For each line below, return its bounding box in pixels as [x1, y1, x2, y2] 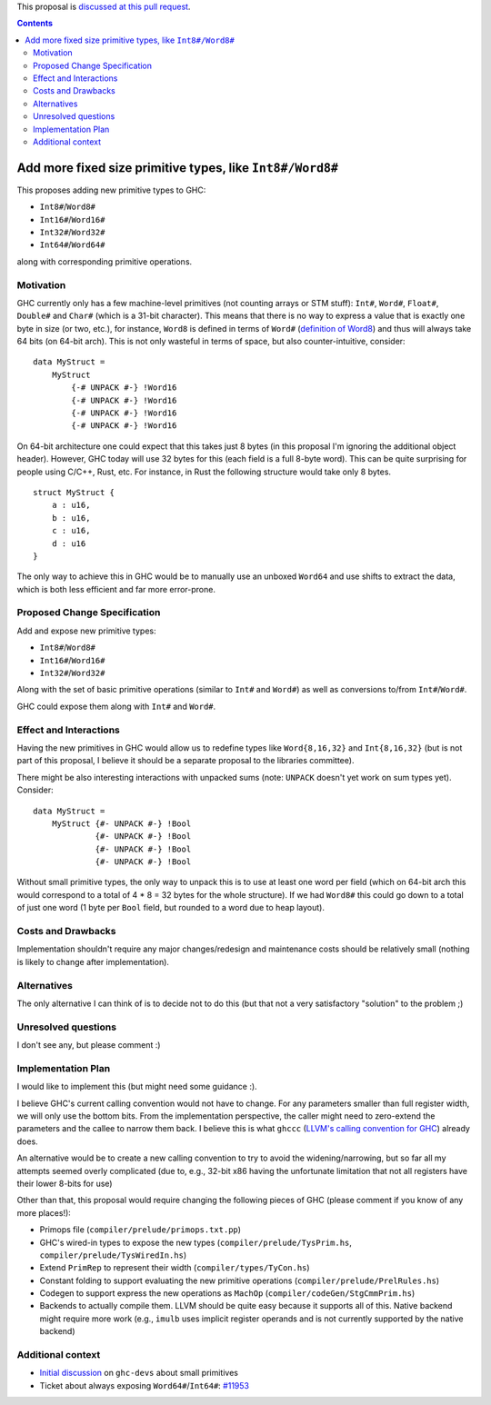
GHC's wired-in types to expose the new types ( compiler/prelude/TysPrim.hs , [39, 1237, 352, 1248]
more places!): [16, 1207, 72, 1218]
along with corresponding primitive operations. [16, 255, 193, 267]
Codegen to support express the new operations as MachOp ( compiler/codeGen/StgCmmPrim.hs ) [39, 1288, 416, 1299]
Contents [16, 18, 54, 29]
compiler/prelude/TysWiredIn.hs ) [39, 1250, 186, 1261]
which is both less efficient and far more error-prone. [16, 583, 215, 594]
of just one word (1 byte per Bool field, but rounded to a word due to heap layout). [16, 902, 325, 913]
